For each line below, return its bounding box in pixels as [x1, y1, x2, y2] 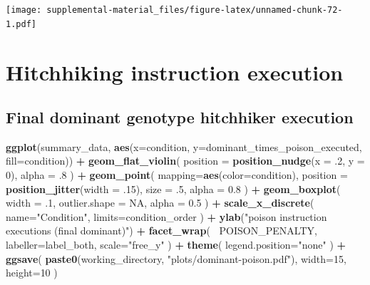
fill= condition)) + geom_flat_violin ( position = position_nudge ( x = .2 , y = [6, 153, 365, 168]
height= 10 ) [6, 265, 58, 280]
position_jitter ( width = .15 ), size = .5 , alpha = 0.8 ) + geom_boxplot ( [6, 181, 341, 196]
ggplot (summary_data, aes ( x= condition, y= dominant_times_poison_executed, [6, 139, 362, 154]
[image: [6, 5, 42, 15]
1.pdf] [6, 19, 36, 29]
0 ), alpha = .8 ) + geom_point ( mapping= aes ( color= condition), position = [6, 167, 348, 182]
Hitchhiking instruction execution [6, 57, 344, 86]
